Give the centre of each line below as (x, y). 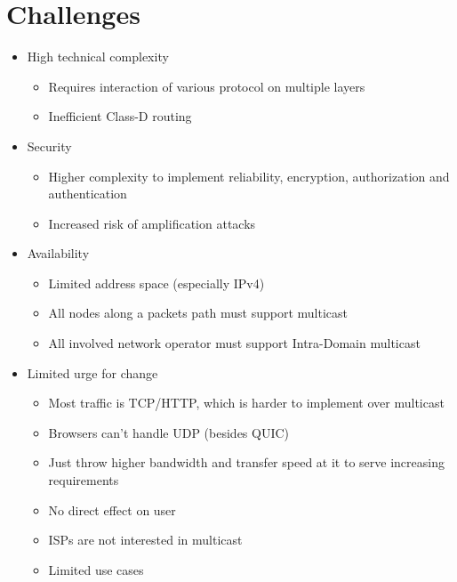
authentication (88, 194)
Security (49, 145)
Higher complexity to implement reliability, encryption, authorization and (249, 176)
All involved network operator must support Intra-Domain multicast (234, 343)
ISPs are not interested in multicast (145, 540)
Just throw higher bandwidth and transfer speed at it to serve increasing (246, 462)
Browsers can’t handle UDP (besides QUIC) (169, 432)
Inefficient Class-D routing (120, 116)
